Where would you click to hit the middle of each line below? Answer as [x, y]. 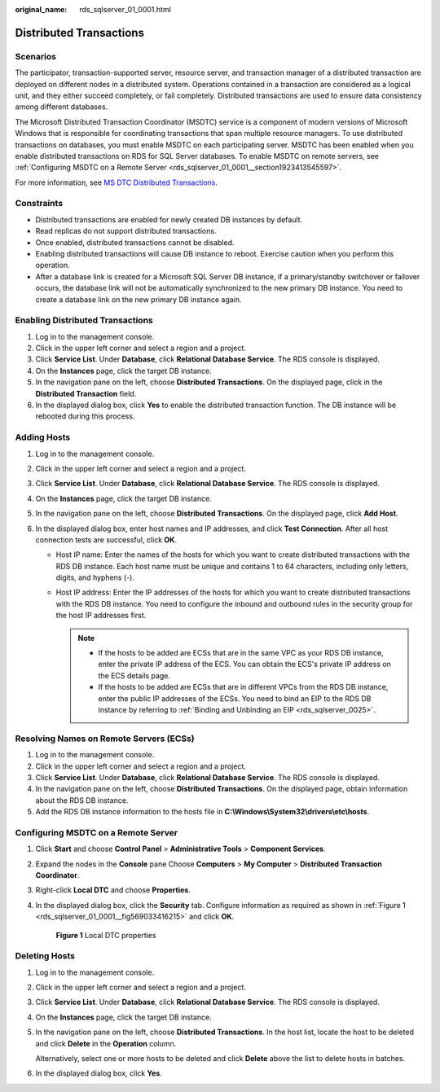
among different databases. [62, 107]
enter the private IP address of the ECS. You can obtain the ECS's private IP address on [244, 664]
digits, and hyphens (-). [95, 577]
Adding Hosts [43, 437]
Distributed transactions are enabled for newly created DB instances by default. [169, 219]
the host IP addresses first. [101, 616]
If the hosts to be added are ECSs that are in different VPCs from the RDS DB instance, [243, 687]
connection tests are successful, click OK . [106, 539]
